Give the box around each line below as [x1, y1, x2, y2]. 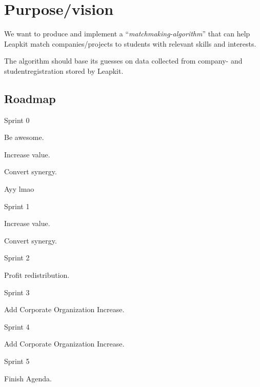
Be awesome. [4, 132, 44, 142]
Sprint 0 [4, 114, 30, 125]
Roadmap [4, 90, 56, 106]
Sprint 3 [4, 287, 30, 297]
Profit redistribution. [4, 270, 70, 280]
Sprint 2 [4, 252, 30, 263]
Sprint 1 [4, 200, 30, 211]
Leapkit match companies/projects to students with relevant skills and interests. [4, 38, 256, 49]
